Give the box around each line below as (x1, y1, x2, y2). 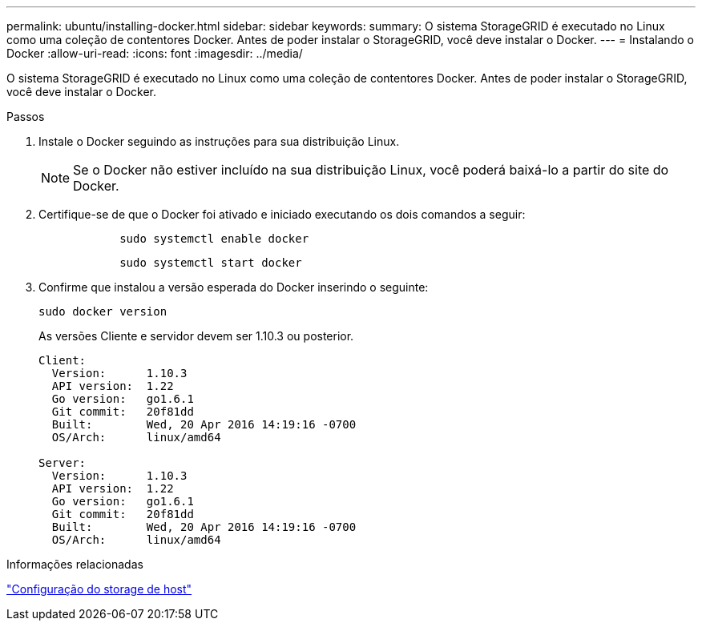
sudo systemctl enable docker (119, 232, 309, 245)
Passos (6, 110, 45, 123)
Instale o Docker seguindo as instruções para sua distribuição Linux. (38, 135, 400, 148)
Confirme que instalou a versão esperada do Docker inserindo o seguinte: (38, 280, 429, 294)
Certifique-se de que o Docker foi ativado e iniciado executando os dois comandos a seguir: (38, 207, 526, 221)
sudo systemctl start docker (119, 256, 302, 269)
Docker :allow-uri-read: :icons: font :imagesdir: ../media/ (6, 46, 303, 60)
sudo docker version (38, 305, 167, 318)
